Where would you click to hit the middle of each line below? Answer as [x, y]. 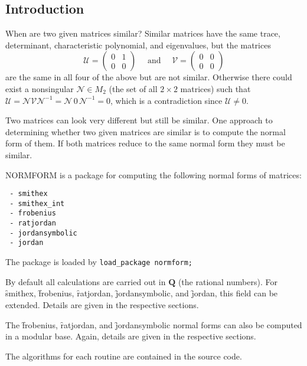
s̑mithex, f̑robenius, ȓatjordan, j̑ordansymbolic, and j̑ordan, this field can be [142, 293]
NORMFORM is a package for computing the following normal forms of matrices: [153, 174]
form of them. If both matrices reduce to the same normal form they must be [145, 143]
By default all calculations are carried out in [86, 281]
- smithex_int [37, 203]
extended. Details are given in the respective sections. [102, 304]
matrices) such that [215, 88]
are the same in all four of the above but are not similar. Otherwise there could [149, 77]
